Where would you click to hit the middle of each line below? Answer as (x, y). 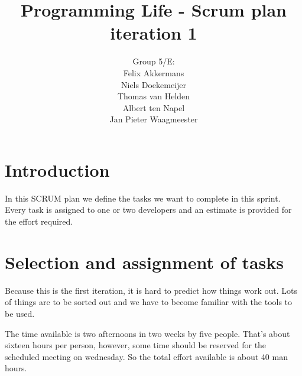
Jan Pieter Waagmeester (154, 119)
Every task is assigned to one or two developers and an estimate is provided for (148, 210)
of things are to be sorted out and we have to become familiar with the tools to (149, 302)
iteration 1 (154, 33)
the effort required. (39, 221)
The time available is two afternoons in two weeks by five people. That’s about (147, 333)
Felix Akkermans (154, 72)
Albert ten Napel (154, 107)
